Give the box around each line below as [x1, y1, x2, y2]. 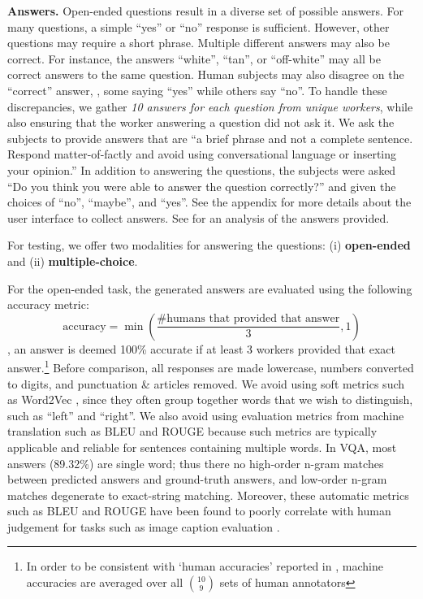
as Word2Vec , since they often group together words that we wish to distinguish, [7, 391, 413, 408]
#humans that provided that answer [157, 313, 340, 325]
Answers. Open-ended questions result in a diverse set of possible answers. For [7, 2, 404, 19]
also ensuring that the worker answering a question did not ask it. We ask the [7, 114, 395, 131]
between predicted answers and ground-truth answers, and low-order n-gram [7, 471, 387, 488]
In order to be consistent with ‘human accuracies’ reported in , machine [26, 558, 383, 575]
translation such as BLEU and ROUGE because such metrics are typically [7, 423, 378, 440]
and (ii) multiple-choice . [7, 252, 138, 269]
